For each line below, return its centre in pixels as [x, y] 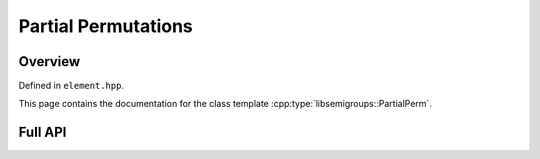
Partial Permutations [106, 26]
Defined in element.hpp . [71, 86]
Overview [49, 61]
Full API [42, 132]
